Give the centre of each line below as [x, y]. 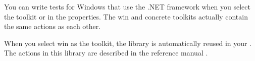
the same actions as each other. [53, 26]
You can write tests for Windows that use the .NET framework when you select [127, 6]
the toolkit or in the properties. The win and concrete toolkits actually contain [126, 16]
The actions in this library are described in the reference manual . [106, 53]
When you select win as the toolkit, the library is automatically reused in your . [128, 43]
